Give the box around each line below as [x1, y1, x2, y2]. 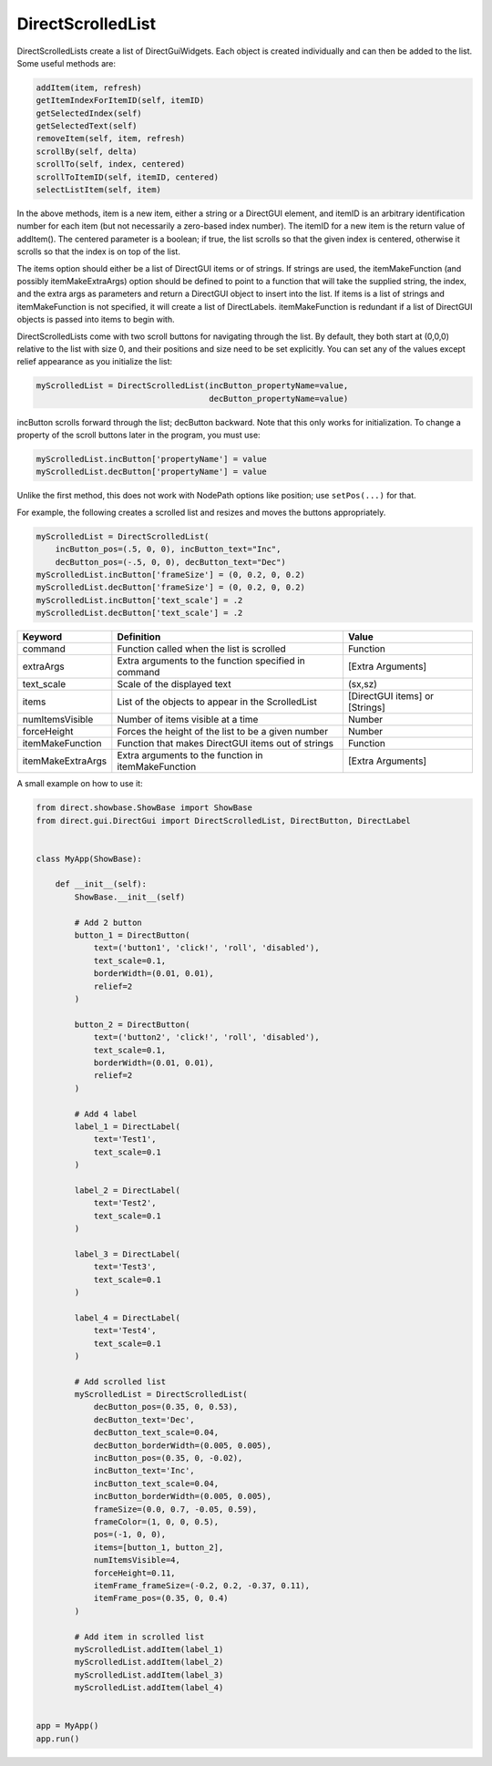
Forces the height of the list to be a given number [117, 725, 328, 738]
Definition [117, 631, 161, 643]
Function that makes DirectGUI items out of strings [117, 737, 334, 750]
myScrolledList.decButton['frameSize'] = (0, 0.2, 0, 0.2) [36, 582, 305, 592]
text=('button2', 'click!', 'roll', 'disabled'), [93, 1032, 320, 1042]
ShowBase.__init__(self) [74, 891, 186, 902]
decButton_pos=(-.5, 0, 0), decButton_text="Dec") [55, 557, 286, 567]
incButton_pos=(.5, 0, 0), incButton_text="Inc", [55, 544, 282, 555]
